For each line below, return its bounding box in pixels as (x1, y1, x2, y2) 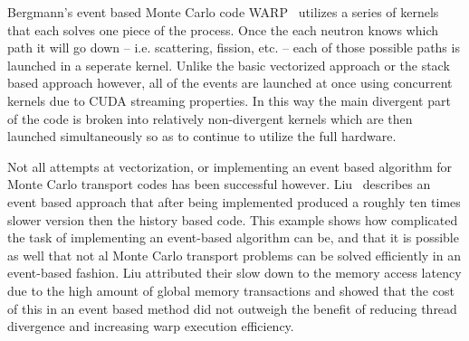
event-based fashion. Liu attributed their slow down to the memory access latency (7, 263, 462, 282)
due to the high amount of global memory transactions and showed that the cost (7, 280, 455, 299)
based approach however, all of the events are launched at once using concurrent (7, 73, 453, 92)
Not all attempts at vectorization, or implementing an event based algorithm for (7, 156, 453, 175)
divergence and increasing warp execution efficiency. (7, 317, 294, 336)
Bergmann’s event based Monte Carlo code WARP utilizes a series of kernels (7, 3, 439, 21)
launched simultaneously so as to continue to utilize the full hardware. (7, 127, 397, 146)
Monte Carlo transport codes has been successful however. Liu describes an (7, 175, 431, 194)
